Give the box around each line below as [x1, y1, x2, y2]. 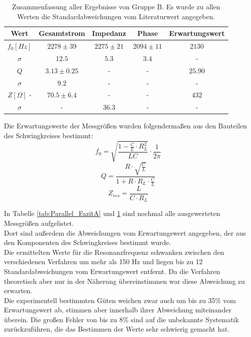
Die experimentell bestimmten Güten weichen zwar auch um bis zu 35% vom [4, 295, 236, 305]
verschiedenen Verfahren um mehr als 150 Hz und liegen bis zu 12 [4, 256, 203, 267]
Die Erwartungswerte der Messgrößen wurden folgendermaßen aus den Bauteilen [4, 121, 247, 131]
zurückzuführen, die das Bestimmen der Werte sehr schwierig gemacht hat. [4, 324, 230, 334]
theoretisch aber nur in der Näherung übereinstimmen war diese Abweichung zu [4, 276, 245, 286]
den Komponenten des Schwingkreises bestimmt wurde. [4, 237, 171, 247]
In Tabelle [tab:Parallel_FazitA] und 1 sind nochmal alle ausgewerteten [4, 208, 220, 218]
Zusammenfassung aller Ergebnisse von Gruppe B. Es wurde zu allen [12, 1, 220, 11]
